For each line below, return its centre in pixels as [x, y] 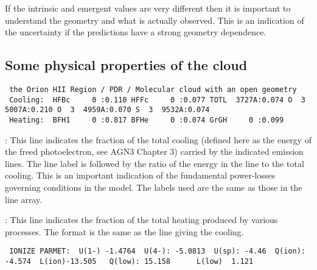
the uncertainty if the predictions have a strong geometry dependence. [136, 32]
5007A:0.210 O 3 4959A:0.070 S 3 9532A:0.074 [107, 110]
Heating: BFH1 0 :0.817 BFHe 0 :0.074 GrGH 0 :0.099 [147, 120]
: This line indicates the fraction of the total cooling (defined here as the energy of [158, 139]
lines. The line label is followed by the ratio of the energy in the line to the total [155, 163]
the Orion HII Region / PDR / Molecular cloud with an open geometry [153, 89]
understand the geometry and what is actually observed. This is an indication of [155, 20]
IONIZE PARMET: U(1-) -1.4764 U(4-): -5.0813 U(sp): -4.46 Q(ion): [157, 251]
